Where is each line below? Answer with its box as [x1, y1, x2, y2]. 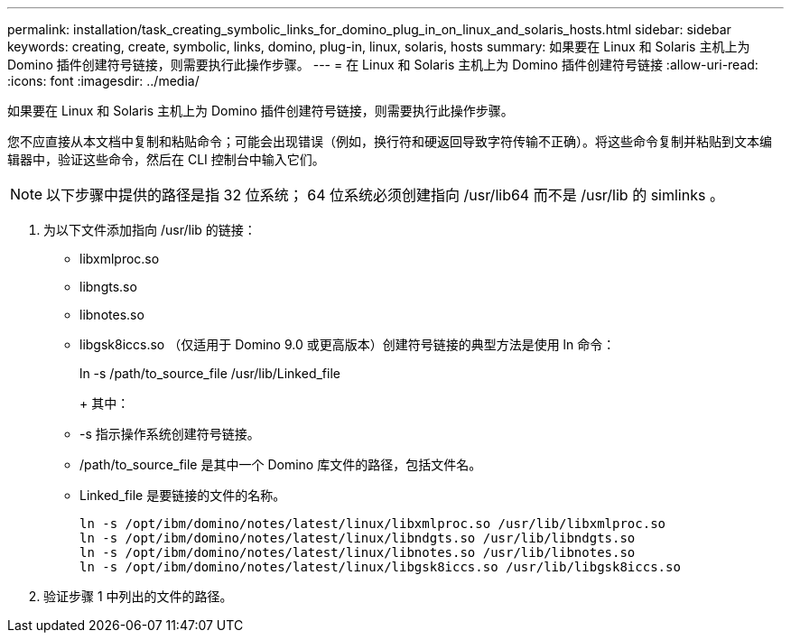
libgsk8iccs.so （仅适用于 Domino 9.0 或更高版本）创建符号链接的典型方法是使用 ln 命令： [79, 337, 616, 352]
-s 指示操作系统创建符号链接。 [79, 426, 260, 441]
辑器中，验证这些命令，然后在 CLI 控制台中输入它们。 [7, 152, 325, 167]
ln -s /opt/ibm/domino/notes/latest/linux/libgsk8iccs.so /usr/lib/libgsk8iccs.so [79, 560, 681, 574]
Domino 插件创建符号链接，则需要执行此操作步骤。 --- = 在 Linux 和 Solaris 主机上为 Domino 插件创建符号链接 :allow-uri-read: [7, 57, 758, 72]
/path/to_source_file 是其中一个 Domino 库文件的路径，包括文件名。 [79, 457, 482, 472]
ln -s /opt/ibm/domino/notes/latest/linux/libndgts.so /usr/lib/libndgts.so [79, 531, 636, 545]
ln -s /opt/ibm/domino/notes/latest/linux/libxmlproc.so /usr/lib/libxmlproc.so [79, 516, 666, 531]
